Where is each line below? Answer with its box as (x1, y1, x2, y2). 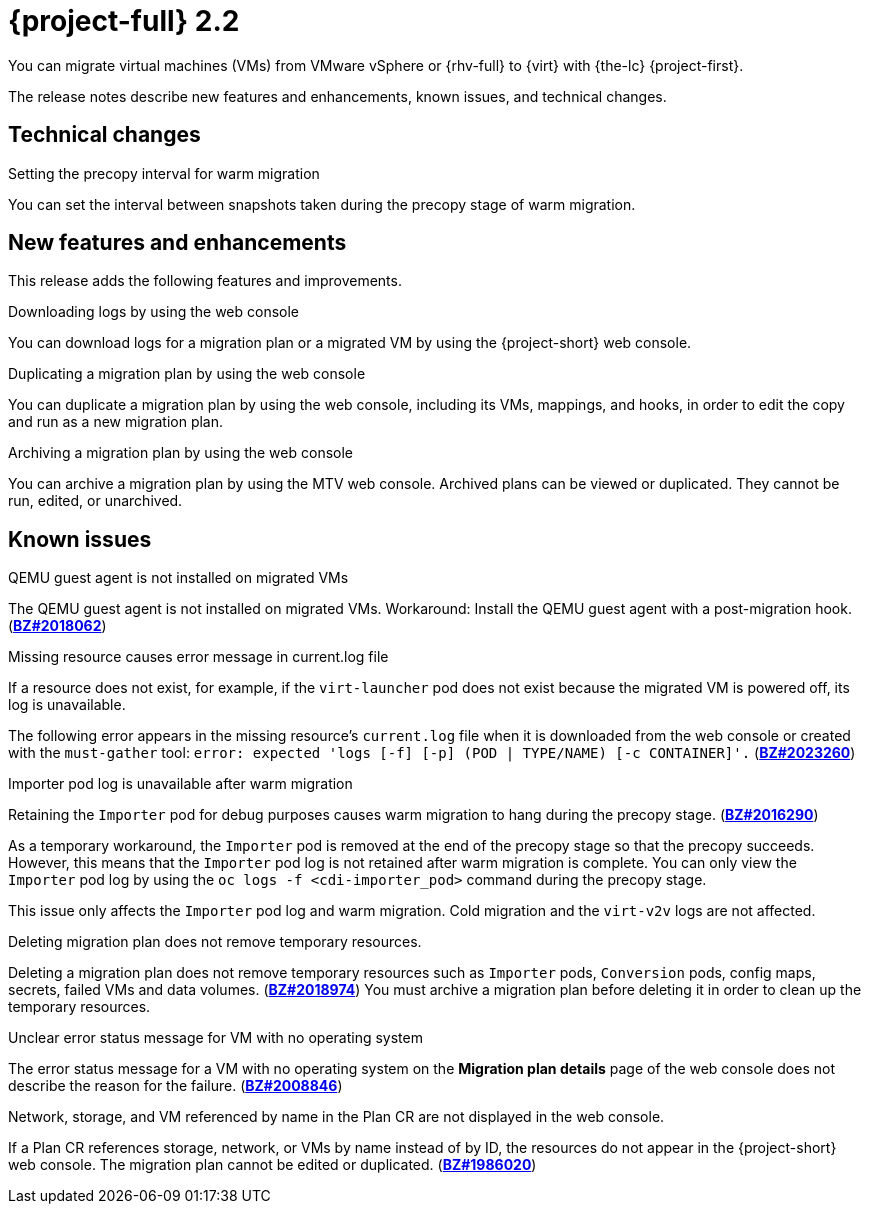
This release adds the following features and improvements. (8, 272, 402, 290)
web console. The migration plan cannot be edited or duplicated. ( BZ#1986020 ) (8, 1156, 537, 1174)
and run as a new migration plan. (8, 413, 224, 431)
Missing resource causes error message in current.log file (8, 648, 389, 666)
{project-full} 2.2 (8, 4, 240, 38)
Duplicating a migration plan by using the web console (8, 365, 366, 383)
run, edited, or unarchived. (8, 492, 183, 510)
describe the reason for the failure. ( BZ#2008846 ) (8, 1077, 343, 1095)
